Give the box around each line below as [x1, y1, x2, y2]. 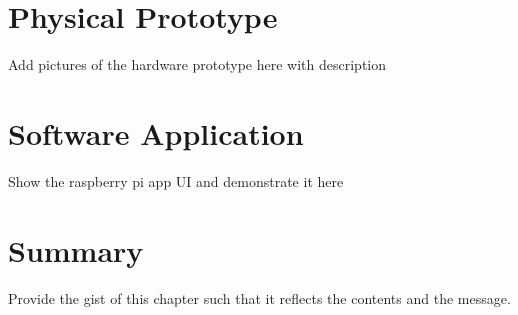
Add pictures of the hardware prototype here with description [8, 54, 387, 75]
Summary [8, 229, 144, 270]
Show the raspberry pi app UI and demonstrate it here [8, 170, 344, 191]
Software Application [8, 112, 304, 153]
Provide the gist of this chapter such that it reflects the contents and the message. [8, 287, 511, 308]
